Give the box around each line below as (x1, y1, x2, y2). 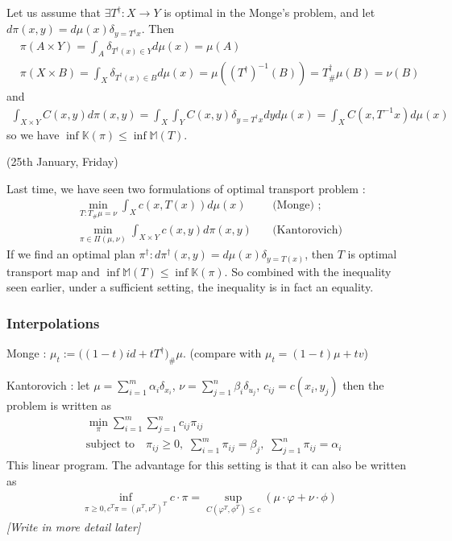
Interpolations (6, 312, 100, 332)
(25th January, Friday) (6, 153, 118, 170)
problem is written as (6, 397, 112, 414)
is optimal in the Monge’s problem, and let (164, 4, 375, 20)
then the (342, 377, 384, 394)
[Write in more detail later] (6, 518, 141, 535)
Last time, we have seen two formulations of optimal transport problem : (6, 180, 366, 196)
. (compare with (183, 345, 262, 361)
